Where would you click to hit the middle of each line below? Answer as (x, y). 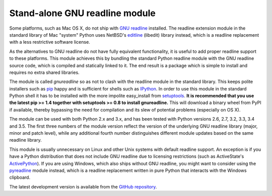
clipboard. (20, 177)
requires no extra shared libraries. (45, 72)
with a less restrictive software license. (50, 42)
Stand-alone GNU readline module (82, 13)
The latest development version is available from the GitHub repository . (83, 186)
